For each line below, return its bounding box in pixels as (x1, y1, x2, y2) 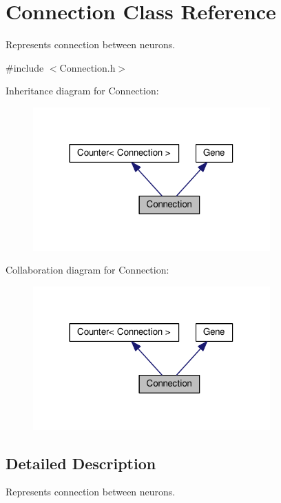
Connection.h (59, 60, 116, 74)
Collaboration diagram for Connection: (6, 263, 169, 277)
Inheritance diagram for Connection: (6, 83, 159, 98)
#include (6, 60, 44, 74)
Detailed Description (6, 452, 156, 473)
